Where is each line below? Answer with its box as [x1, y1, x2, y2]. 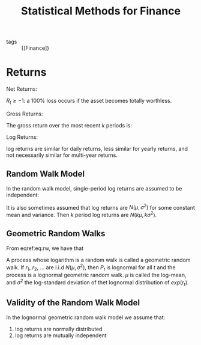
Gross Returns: [6, 110, 43, 117]
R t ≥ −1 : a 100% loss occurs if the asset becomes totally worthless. [6, 97, 172, 106]
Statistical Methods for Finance [20, 4, 181, 18]
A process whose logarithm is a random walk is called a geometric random [6, 256, 191, 263]
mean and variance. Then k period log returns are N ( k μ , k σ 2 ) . [6, 210, 157, 219]
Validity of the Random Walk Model [6, 298, 140, 308]
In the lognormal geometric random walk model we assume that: [6, 314, 166, 321]
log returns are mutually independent [14, 332, 107, 339]
